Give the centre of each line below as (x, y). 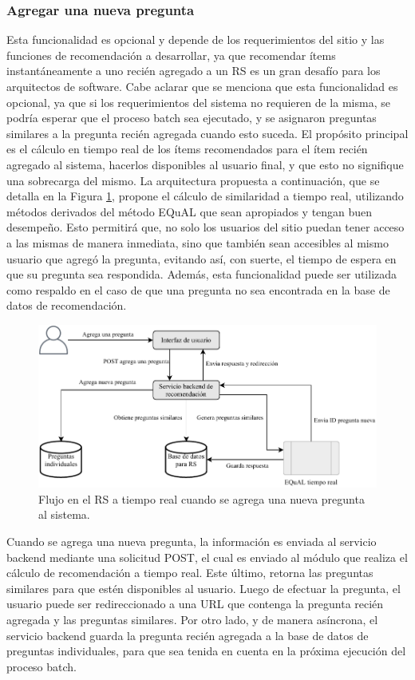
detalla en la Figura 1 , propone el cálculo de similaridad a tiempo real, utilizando (205, 196)
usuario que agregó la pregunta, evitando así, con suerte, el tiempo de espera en (202, 258)
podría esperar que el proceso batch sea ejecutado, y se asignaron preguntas (192, 118)
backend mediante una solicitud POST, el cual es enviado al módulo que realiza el (207, 557)
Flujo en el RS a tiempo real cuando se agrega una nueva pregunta (202, 498)
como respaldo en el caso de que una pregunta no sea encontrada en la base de (198, 289)
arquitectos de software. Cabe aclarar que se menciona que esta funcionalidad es (202, 86)
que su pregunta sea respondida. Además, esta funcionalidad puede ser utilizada (202, 274)
